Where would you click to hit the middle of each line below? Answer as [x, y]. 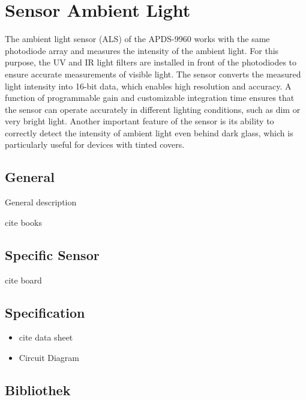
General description [41, 202]
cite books [23, 222]
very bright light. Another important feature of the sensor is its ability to [139, 121]
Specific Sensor [52, 254]
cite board [23, 280]
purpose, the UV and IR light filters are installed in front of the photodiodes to [151, 62]
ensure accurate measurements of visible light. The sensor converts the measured [153, 74]
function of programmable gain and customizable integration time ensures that [150, 98]
